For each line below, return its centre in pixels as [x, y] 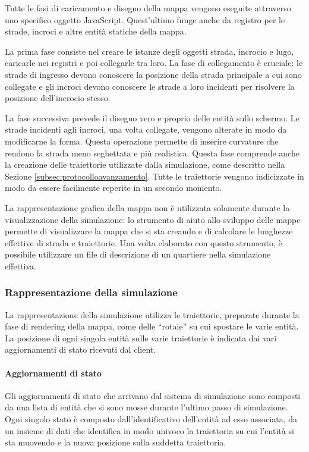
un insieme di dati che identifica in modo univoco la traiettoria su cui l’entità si [149, 430]
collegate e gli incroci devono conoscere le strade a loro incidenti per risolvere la [150, 86]
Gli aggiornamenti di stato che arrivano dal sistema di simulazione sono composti [153, 395]
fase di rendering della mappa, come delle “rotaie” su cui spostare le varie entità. [152, 326]
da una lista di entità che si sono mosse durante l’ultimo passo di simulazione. [146, 407]
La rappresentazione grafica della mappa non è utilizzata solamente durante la [147, 207]
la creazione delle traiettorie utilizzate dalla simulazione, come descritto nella [145, 164]
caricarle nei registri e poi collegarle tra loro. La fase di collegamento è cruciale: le [154, 63]
